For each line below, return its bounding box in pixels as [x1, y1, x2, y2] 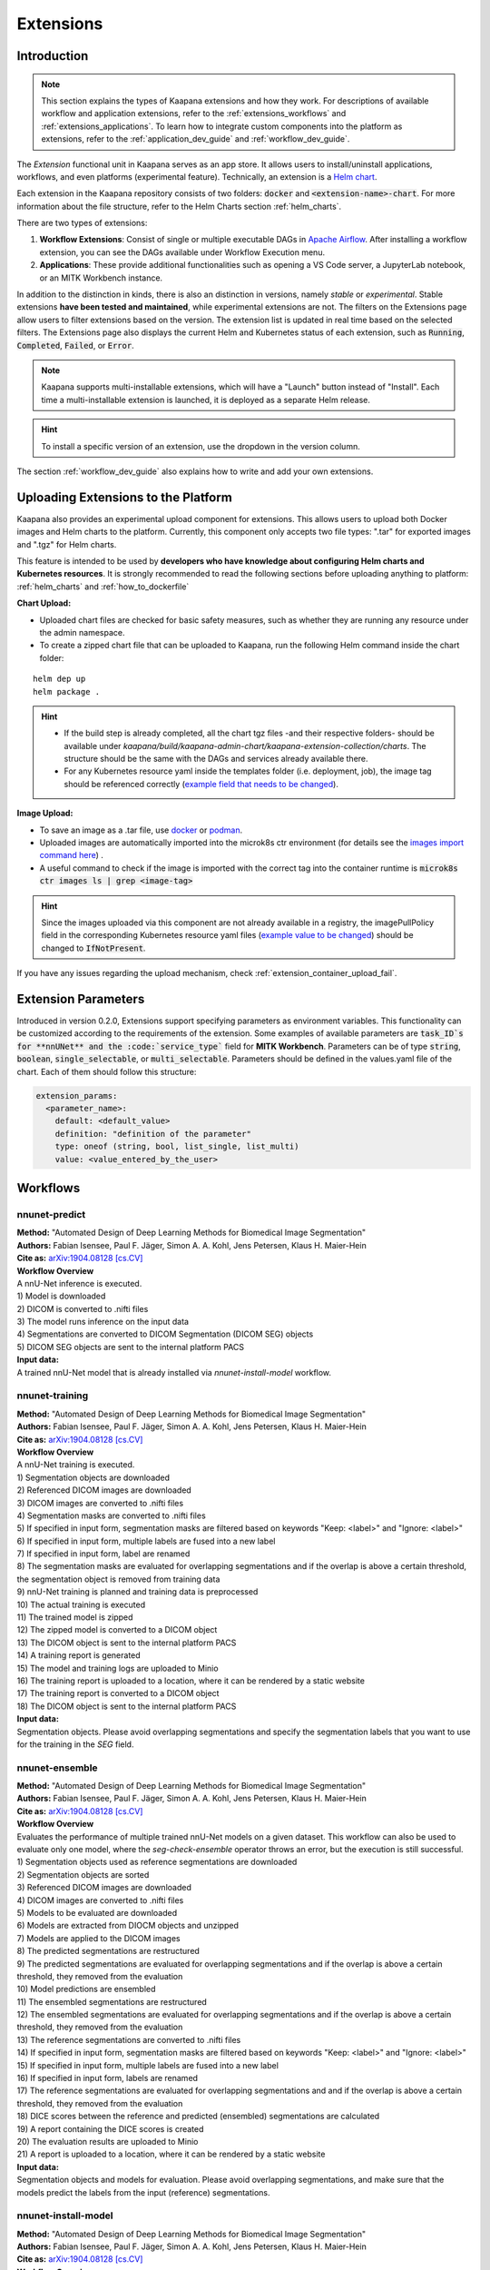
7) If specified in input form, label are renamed [16, 1548, 191, 1559]
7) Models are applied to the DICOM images [16, 1932, 181, 1943]
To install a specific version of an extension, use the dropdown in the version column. [41, 440, 360, 451]
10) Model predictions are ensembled [16, 1984, 156, 1995]
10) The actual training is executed [16, 1599, 145, 1610]
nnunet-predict [16, 1208, 86, 1220]
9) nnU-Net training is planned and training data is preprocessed [16, 1586, 259, 1597]
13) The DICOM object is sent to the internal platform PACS [16, 1637, 237, 1648]
